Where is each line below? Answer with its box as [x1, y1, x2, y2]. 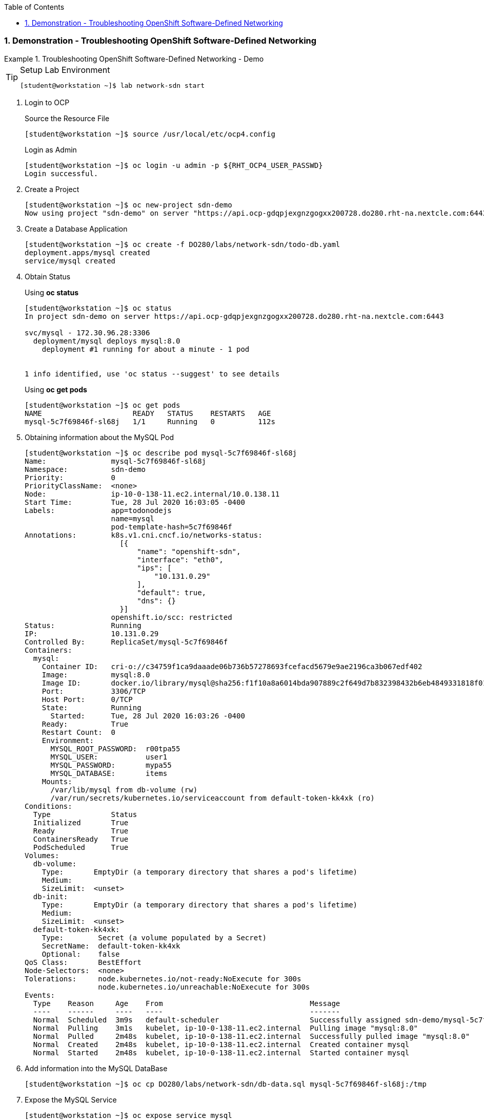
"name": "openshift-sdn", [137, 547, 241, 556]
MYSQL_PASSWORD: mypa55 [50, 761, 172, 769]
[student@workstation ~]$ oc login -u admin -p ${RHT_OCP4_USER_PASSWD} [25, 161, 323, 169]
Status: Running [25, 621, 142, 630]
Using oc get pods [25, 385, 87, 394]
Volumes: [25, 851, 59, 860]
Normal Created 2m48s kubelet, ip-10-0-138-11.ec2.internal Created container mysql [33, 1040, 410, 1049]
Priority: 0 [25, 473, 116, 482]
